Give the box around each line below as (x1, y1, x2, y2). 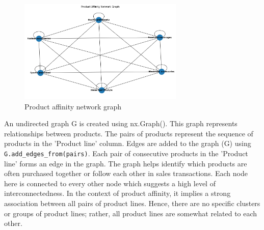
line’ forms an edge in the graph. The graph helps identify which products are (4, 158, 247, 168)
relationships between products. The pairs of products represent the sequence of (4, 128, 253, 138)
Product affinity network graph (24, 101, 122, 111)
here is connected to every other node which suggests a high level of (4, 178, 216, 188)
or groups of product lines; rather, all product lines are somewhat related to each (4, 208, 257, 218)
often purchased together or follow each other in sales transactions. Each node (4, 168, 248, 179)
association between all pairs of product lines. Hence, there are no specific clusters (4, 197, 260, 208)
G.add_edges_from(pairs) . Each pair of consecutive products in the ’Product (4, 148, 248, 158)
